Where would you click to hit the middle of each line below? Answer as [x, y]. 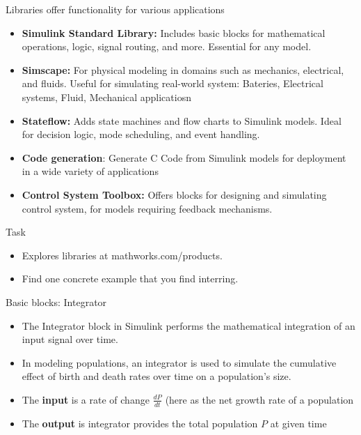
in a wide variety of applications [90, 171]
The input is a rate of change [86, 399]
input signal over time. [70, 339]
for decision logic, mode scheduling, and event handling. [141, 134]
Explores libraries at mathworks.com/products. [122, 255]
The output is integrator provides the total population [140, 423]
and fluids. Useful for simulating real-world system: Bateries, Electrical [173, 83]
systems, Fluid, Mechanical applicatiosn [106, 97]
